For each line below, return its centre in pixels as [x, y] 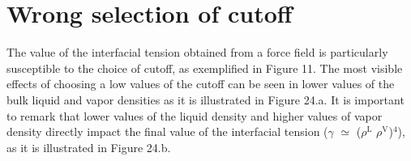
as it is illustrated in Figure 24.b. [89, 147]
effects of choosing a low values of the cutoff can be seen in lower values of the [201, 84]
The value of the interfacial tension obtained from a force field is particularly [197, 52]
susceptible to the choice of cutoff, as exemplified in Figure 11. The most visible [205, 68]
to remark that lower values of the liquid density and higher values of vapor [195, 115]
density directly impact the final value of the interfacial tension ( [167, 131]
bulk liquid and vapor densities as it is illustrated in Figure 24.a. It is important [205, 99]
